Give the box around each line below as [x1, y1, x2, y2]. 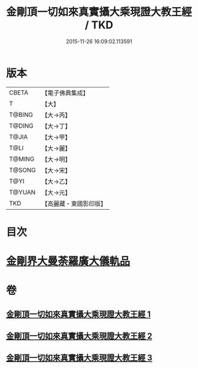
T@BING [9, 110, 34, 119]
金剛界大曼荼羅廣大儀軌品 [6, 255, 131, 268]
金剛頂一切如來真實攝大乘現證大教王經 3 [6, 353, 153, 363]
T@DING [9, 122, 34, 130]
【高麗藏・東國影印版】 [41, 199, 107, 207]
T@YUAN [9, 188, 36, 196]
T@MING [9, 155, 35, 163]
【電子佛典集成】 [41, 89, 90, 97]
